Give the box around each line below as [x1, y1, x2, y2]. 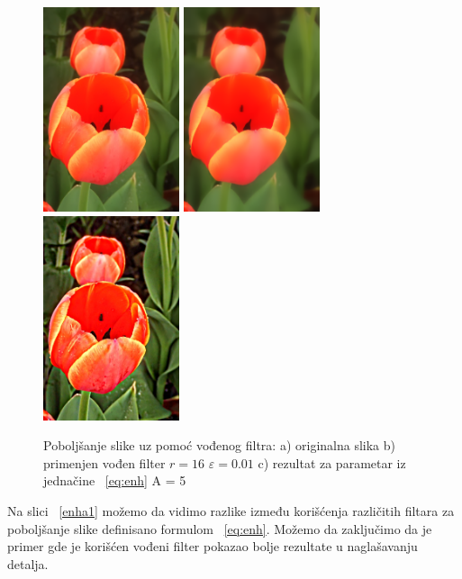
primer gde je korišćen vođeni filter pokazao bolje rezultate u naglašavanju [7, 537, 418, 556]
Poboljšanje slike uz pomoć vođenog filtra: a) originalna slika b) [43, 436, 395, 455]
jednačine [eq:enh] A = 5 [43, 471, 186, 490]
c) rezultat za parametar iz [258, 453, 406, 472]
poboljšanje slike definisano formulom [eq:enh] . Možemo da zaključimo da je [7, 519, 432, 538]
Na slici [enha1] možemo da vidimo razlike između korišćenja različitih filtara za [7, 501, 455, 520]
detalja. [7, 554, 49, 573]
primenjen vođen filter [43, 453, 166, 472]
